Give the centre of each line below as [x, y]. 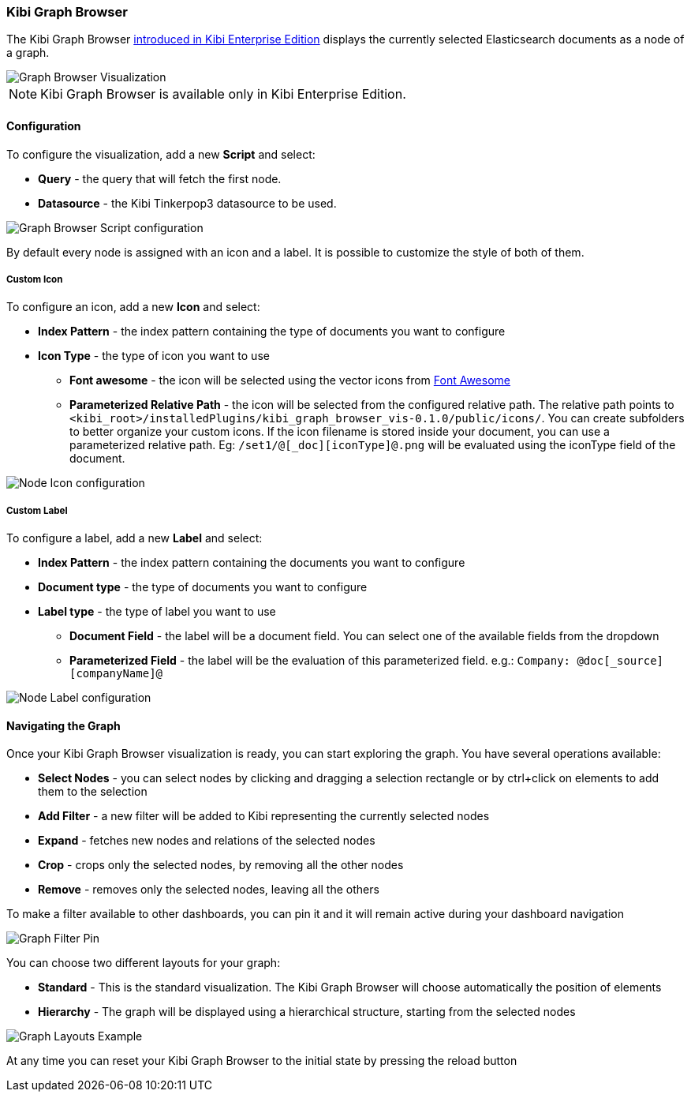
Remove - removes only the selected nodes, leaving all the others [209, 890]
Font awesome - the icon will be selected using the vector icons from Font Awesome [290, 380]
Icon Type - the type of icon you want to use [154, 356]
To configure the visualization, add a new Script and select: [161, 154]
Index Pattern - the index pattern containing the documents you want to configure [252, 563]
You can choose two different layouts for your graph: [144, 963]
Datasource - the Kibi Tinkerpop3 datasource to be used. [187, 203]
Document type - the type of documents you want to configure [203, 587]
